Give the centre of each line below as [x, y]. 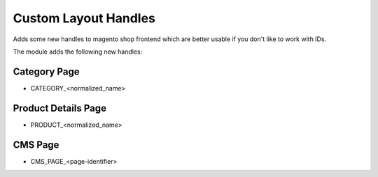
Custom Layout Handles [84, 18]
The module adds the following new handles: [78, 52]
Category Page [46, 71]
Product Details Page [59, 108]
